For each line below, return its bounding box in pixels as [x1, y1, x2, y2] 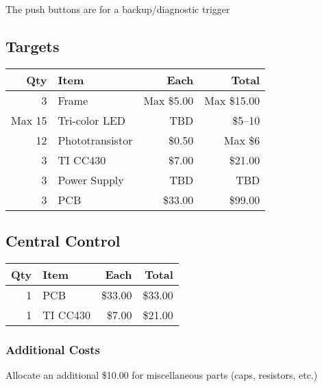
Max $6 [223, 132, 260, 148]
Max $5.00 [143, 92, 194, 108]
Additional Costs [5, 340, 101, 358]
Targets [5, 35, 60, 56]
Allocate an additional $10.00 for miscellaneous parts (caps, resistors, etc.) [5, 368, 318, 382]
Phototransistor [58, 132, 133, 148]
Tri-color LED [58, 112, 125, 128]
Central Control [5, 230, 121, 251]
